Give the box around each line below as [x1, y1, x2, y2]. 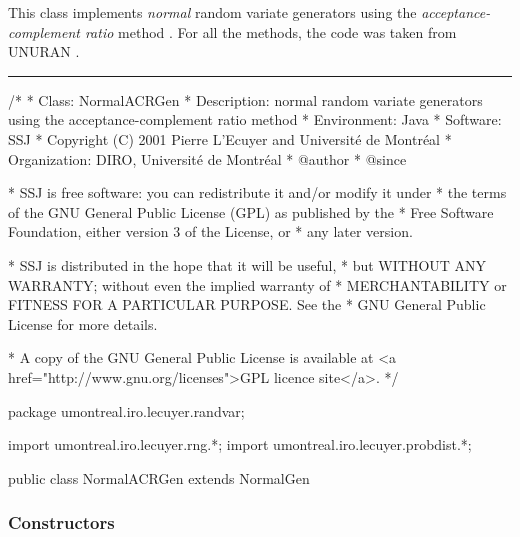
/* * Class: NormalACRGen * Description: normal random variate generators [8, 89, 483, 110]
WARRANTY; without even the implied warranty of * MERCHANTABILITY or [8, 274, 507, 295]
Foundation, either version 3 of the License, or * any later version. [8, 221, 413, 242]
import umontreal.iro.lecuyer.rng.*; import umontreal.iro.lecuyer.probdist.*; [8, 434, 472, 455]
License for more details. [8, 313, 158, 334]
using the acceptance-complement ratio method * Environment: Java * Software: [8, 109, 502, 130]
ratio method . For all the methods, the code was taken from [84, 21, 457, 42]
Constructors [8, 510, 115, 535]
